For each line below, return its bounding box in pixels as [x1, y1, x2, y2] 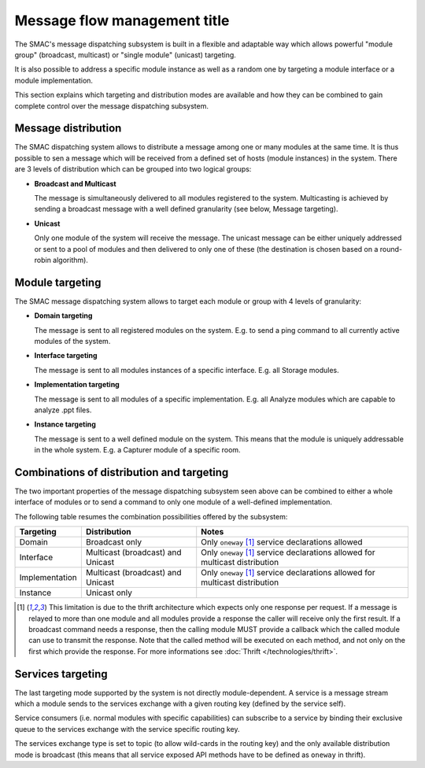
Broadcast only [85, 537, 142, 548]
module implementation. [14, 76, 94, 85]
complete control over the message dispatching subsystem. [14, 101, 209, 110]
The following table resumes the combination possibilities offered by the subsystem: [14, 511, 288, 521]
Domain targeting [34, 311, 93, 320]
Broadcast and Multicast [34, 179, 117, 188]
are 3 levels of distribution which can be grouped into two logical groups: [14, 164, 252, 174]
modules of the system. [34, 337, 111, 345]
